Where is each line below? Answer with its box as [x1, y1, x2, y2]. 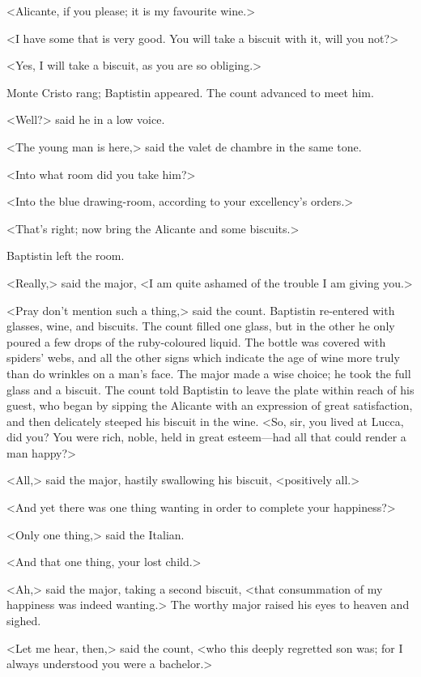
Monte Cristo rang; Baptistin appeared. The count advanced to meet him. [6, 83, 374, 100]
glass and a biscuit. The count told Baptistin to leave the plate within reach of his [6, 381, 415, 398]
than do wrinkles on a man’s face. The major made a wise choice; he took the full [6, 364, 411, 381]
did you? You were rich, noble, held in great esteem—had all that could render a [6, 428, 406, 445]
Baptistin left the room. [6, 247, 125, 264]
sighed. [6, 612, 41, 629]
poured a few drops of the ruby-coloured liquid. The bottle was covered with [6, 333, 386, 350]
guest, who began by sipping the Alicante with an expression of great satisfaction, [6, 397, 413, 414]
